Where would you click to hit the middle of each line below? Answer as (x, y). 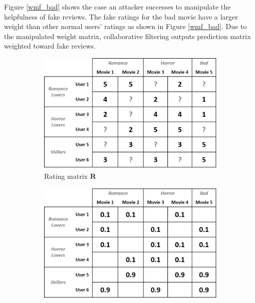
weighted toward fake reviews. (50, 46)
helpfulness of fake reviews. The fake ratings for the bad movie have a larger (121, 16)
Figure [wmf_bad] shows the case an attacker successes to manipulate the (117, 7)
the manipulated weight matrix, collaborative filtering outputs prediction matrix (127, 36)
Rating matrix (66, 176)
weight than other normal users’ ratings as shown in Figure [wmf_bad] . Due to (125, 26)
